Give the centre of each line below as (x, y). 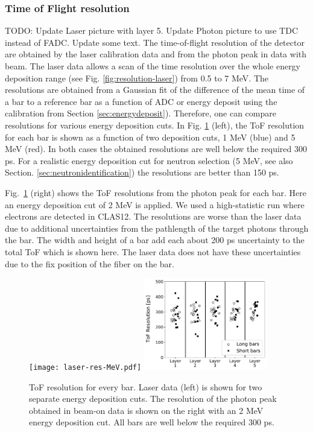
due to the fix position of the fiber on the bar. (90, 263)
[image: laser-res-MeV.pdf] (85, 367)
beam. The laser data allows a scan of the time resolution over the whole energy (153, 66)
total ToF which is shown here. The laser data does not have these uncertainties (153, 251)
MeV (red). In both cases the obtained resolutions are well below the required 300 (156, 149)
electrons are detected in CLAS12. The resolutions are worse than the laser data (153, 216)
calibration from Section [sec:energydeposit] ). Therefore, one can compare (141, 113)
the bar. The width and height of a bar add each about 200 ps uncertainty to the (155, 240)
